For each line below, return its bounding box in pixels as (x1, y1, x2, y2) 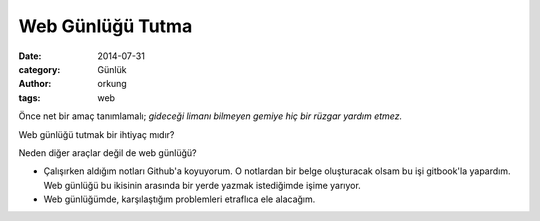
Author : (18, 78, 52, 90)
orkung (97, 78, 127, 90)
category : (18, 63, 61, 75)
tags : (18, 91, 41, 104)
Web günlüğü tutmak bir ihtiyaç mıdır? (18, 128, 175, 140)
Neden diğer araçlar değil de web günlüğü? (18, 146, 197, 159)
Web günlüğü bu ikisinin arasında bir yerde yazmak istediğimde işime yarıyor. (43, 179, 362, 191)
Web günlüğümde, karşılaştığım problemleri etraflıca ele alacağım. (43, 193, 316, 205)
